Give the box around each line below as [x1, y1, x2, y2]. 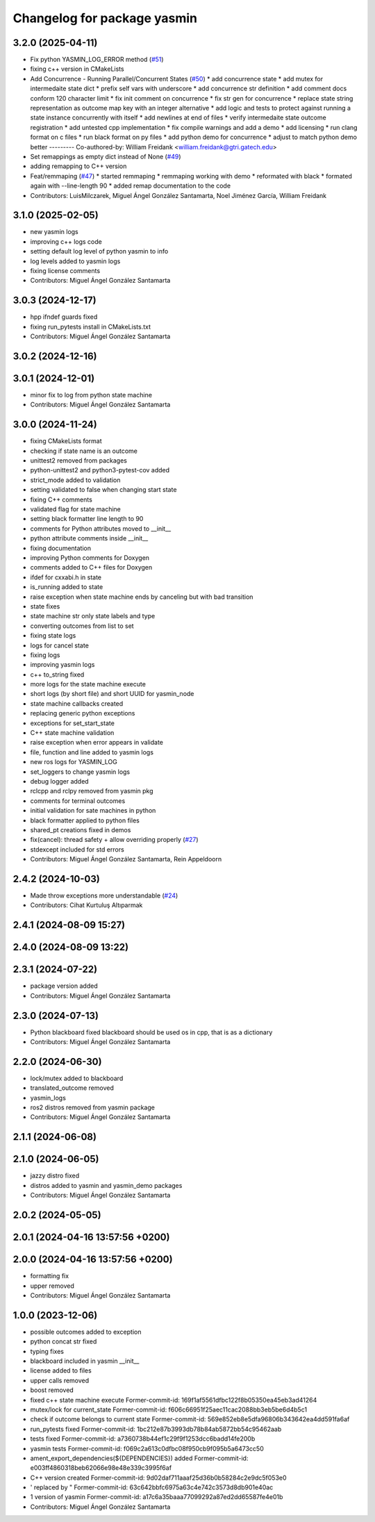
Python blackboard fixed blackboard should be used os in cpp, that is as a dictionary [30, 1028, 273, 1036]
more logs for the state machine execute [30, 680, 146, 688]
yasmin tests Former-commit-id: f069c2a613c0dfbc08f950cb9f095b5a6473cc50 [30, 1444, 264, 1453]
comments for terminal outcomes [30, 796, 126, 805]
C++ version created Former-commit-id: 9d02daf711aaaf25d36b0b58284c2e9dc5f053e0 [30, 1473, 287, 1482]
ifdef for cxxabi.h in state [30, 573, 102, 581]
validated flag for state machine [30, 505, 121, 513]
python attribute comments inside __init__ [30, 534, 149, 543]
